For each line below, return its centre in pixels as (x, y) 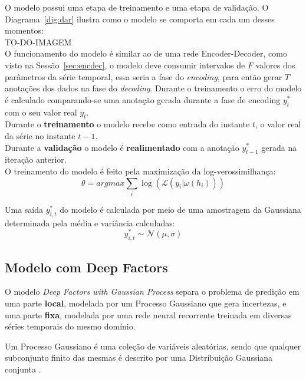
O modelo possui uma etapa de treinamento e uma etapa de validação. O (137, 7)
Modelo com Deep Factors (86, 267)
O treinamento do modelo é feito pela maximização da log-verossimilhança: (140, 171)
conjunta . (23, 369)
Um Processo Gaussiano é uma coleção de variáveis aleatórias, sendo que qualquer (153, 346)
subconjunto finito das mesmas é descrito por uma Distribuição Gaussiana (139, 357)
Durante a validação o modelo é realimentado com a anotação (122, 147)
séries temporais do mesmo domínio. (70, 326)
